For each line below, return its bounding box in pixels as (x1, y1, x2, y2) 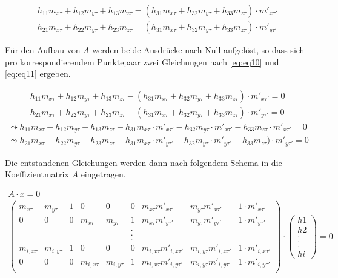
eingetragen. (81, 168, 126, 180)
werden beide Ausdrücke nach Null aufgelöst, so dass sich (92, 44, 305, 56)
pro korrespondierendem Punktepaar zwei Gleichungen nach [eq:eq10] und (5, 55, 279, 68)
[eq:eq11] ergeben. (5, 67, 71, 80)
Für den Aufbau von (5, 44, 81, 56)
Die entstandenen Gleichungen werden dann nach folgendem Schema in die (5, 156, 282, 168)
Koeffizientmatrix (5, 168, 69, 180)
